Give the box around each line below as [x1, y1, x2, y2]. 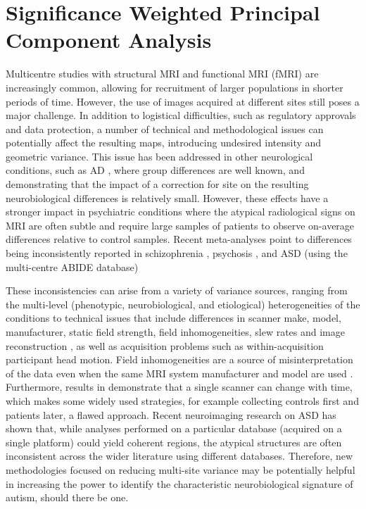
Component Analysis [6, 25, 212, 54]
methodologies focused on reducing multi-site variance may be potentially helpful [6, 462, 355, 477]
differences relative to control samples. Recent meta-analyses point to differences [6, 232, 352, 246]
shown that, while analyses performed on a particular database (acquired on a [6, 421, 342, 436]
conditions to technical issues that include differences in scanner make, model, [6, 310, 341, 325]
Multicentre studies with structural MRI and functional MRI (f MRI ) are [6, 66, 319, 81]
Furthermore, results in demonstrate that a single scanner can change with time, [6, 379, 353, 394]
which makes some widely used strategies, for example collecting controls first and [6, 393, 359, 408]
